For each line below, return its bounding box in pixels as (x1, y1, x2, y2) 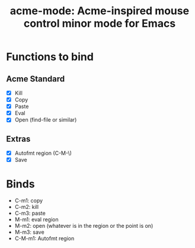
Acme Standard (6, 74, 65, 84)
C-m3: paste (14, 209, 46, 217)
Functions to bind (6, 50, 94, 63)
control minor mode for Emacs (23, 17, 176, 30)
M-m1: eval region (14, 216, 59, 223)
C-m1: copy (14, 197, 43, 204)
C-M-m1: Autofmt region (14, 235, 75, 242)
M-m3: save (14, 228, 44, 236)
